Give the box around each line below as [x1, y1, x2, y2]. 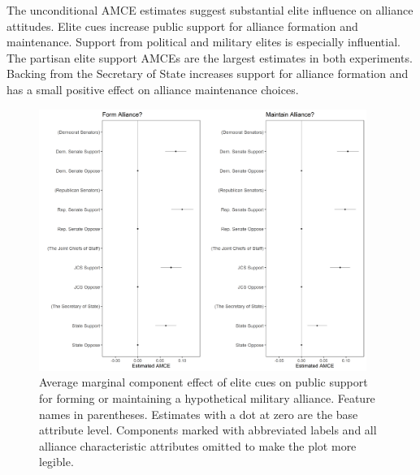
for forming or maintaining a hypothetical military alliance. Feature [39, 389, 375, 406]
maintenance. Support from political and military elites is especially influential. [6, 33, 401, 50]
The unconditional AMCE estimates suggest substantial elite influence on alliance [6, 2, 414, 18]
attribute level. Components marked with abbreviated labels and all [39, 421, 377, 438]
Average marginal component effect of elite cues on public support [39, 374, 368, 391]
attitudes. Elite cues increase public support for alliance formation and [6, 17, 358, 34]
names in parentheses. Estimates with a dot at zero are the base [39, 405, 358, 422]
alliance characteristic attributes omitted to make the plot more [39, 437, 357, 454]
